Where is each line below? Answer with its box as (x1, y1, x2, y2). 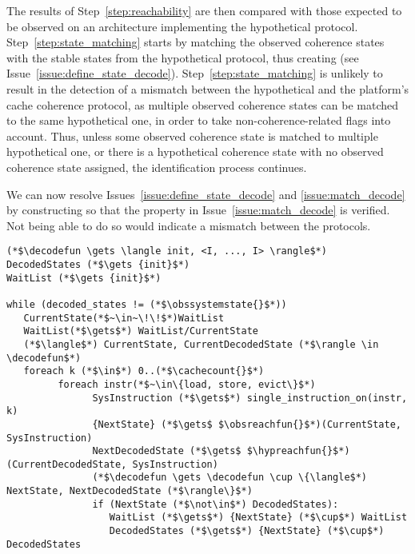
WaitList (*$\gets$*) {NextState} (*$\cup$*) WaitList (109, 512, 408, 524)
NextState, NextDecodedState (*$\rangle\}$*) (6, 485, 253, 497)
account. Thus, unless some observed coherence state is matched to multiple (6, 127, 378, 144)
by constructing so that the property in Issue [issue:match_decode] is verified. (6, 201, 390, 218)
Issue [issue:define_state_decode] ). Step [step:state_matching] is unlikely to (6, 65, 383, 82)
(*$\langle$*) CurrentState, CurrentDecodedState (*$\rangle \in (23, 338, 379, 350)
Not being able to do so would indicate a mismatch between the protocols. (6, 217, 371, 233)
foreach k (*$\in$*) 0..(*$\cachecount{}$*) (23, 365, 265, 377)
